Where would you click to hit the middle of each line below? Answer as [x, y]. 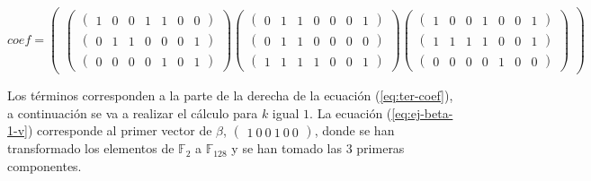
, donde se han [354, 130]
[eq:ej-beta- [422, 112]
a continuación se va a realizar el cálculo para [133, 112]
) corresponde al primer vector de [120, 130]
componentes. [45, 166]
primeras [381, 148]
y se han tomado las [287, 148]
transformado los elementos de [91, 148]
